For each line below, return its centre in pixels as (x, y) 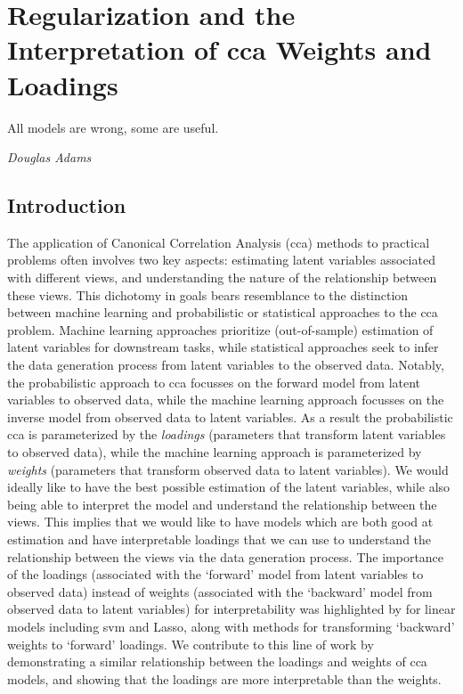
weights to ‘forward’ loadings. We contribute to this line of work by (191, 644)
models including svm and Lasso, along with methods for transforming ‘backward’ (231, 626)
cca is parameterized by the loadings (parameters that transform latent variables (227, 434)
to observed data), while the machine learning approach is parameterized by (215, 452)
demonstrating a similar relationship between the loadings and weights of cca (217, 661)
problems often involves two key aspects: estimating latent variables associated (221, 260)
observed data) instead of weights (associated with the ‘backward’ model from (220, 591)
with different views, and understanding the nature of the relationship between (222, 278)
